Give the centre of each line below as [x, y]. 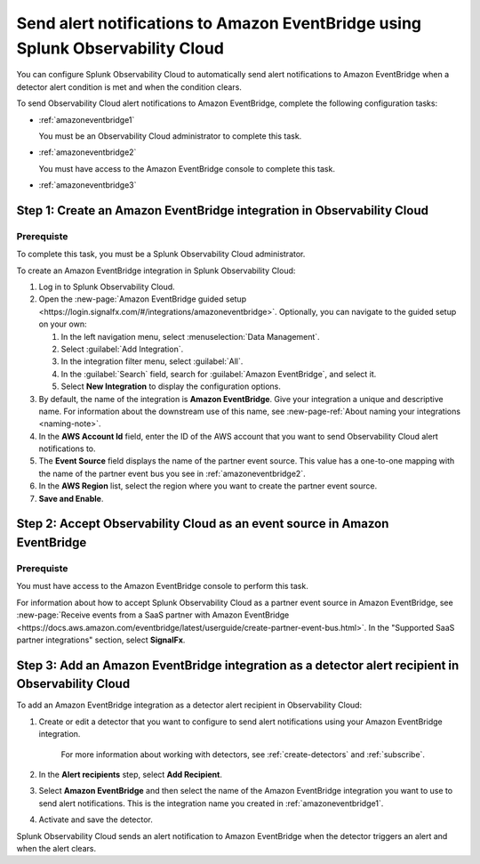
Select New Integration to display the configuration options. [171, 386]
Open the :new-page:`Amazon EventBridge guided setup [143, 299]
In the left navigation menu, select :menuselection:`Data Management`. [190, 336]
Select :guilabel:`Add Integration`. [122, 349]
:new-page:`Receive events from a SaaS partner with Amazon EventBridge [153, 615]
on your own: [63, 324]
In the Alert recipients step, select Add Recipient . [130, 775]
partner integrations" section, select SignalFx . [101, 640]
